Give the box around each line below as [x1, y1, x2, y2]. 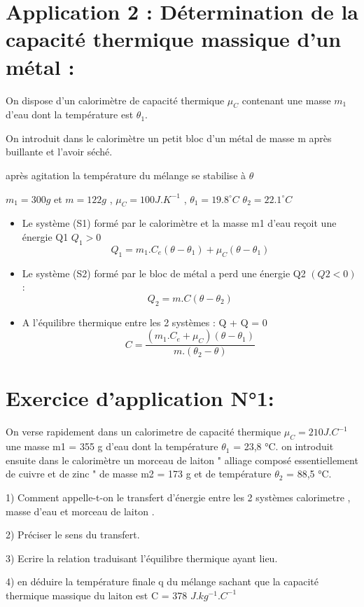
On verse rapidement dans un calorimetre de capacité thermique [6, 424, 281, 439]
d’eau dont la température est [6, 107, 134, 122]
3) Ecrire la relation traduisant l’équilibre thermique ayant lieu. [6, 550, 278, 565]
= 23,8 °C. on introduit [233, 439, 334, 454]
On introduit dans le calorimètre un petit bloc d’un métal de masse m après [6, 130, 332, 145]
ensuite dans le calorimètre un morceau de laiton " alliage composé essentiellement [6, 452, 358, 467]
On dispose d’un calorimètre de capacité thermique [6, 92, 225, 107]
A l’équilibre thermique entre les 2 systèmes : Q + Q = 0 [22, 314, 267, 329]
